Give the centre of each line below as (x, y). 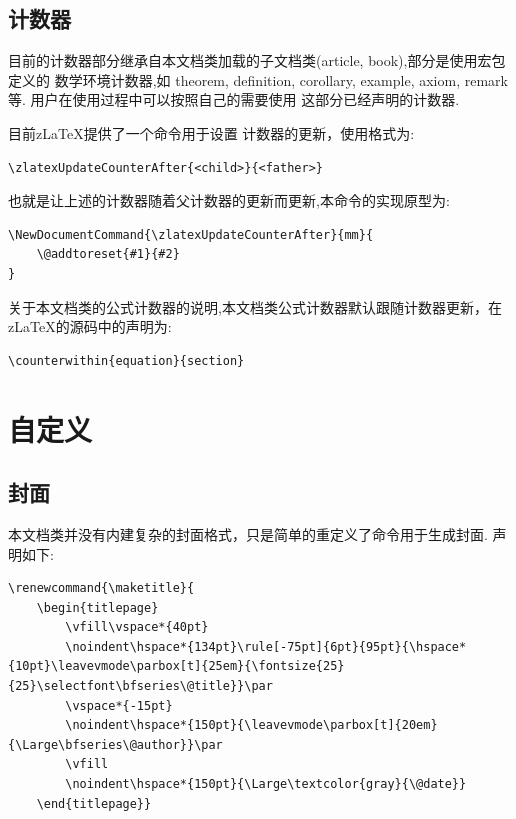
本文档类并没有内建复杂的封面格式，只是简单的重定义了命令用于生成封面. (248, 533)
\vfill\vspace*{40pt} (137, 627)
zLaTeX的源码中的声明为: (90, 326)
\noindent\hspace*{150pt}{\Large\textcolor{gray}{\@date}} (266, 784)
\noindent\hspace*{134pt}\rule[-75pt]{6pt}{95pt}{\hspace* (266, 646)
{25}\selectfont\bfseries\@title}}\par (140, 686)
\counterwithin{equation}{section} (126, 360)
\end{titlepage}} (94, 803)
